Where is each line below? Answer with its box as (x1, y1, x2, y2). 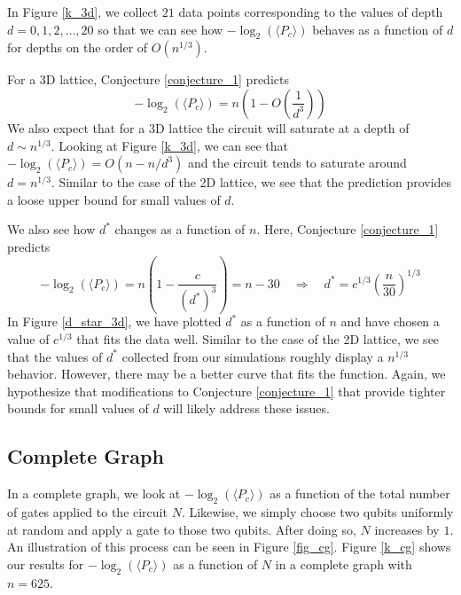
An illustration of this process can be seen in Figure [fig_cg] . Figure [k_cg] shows (7, 537, 451, 556)
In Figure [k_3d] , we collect (7, 3, 159, 20)
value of (7, 330, 50, 348)
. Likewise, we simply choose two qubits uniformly (181, 503, 454, 521)
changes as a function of (114, 220, 246, 239)
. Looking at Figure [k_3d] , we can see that (51, 136, 289, 154)
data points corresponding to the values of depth (178, 3, 443, 20)
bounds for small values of (7, 399, 149, 418)
